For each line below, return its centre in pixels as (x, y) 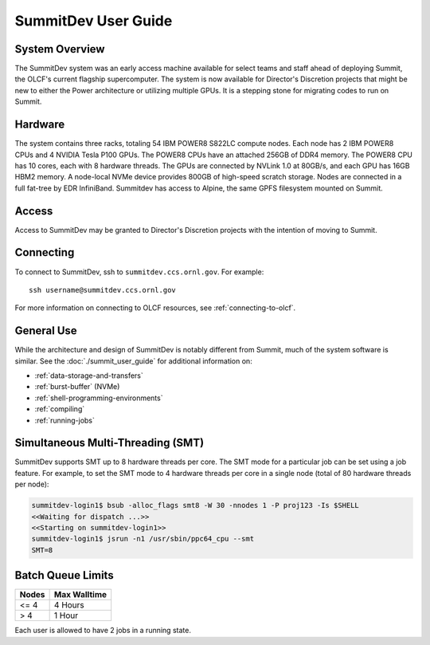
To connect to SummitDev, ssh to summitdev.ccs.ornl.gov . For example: (139, 272)
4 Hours (69, 605)
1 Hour (66, 616)
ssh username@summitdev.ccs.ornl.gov (103, 290)
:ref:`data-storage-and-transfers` (89, 376)
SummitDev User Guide (94, 21)
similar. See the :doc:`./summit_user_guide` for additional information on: (133, 361)
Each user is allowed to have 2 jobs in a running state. (103, 631)
